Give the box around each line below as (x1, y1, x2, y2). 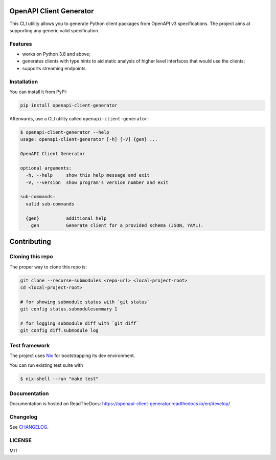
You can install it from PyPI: (9, 89, 67, 95)
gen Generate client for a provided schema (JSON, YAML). (31, 223, 204, 228)
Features (9, 40, 32, 47)
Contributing (9, 237, 51, 246)
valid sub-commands (26, 201, 75, 207)
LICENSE (9, 437, 32, 444)
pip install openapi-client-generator (20, 102, 118, 108)
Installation (9, 78, 38, 85)
